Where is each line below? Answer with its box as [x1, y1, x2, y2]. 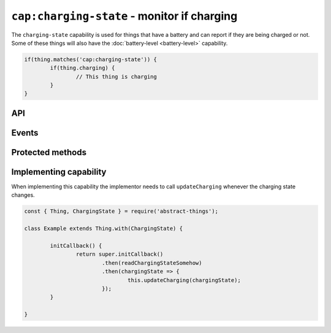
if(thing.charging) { [50, 64, 115, 72]
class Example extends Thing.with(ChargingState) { [24, 225, 183, 232]
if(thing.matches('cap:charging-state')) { [24, 56, 158, 63]
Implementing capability [11, 166, 107, 177]
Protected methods [11, 147, 87, 158]
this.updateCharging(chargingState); [127, 277, 242, 283]
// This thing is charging [75, 73, 158, 80]
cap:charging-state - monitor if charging [11, 9, 238, 23]
